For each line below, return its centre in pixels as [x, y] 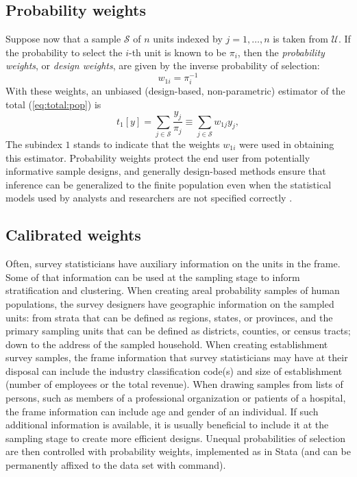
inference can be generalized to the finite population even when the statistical [169, 184]
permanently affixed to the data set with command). [116, 465]
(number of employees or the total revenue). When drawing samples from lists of [174, 384]
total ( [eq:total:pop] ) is [53, 104]
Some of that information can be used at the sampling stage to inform [153, 277]
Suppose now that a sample [63, 39]
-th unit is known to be [177, 52]
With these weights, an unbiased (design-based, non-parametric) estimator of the [175, 91]
